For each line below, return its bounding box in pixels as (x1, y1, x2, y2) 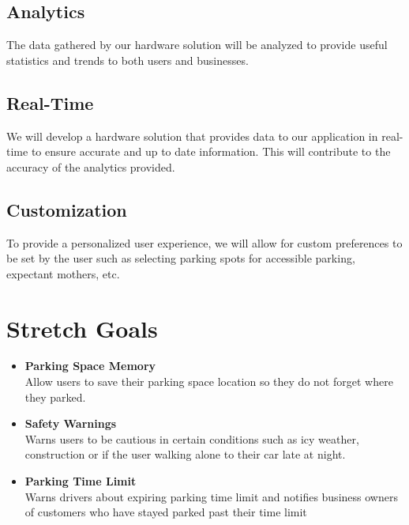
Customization (6, 197, 127, 221)
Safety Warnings (24, 415, 117, 432)
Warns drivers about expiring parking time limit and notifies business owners (24, 488, 398, 504)
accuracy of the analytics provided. (6, 158, 175, 175)
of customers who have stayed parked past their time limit (24, 504, 307, 520)
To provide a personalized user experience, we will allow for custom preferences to (6, 234, 403, 251)
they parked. (24, 388, 86, 405)
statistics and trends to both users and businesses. (6, 51, 249, 68)
